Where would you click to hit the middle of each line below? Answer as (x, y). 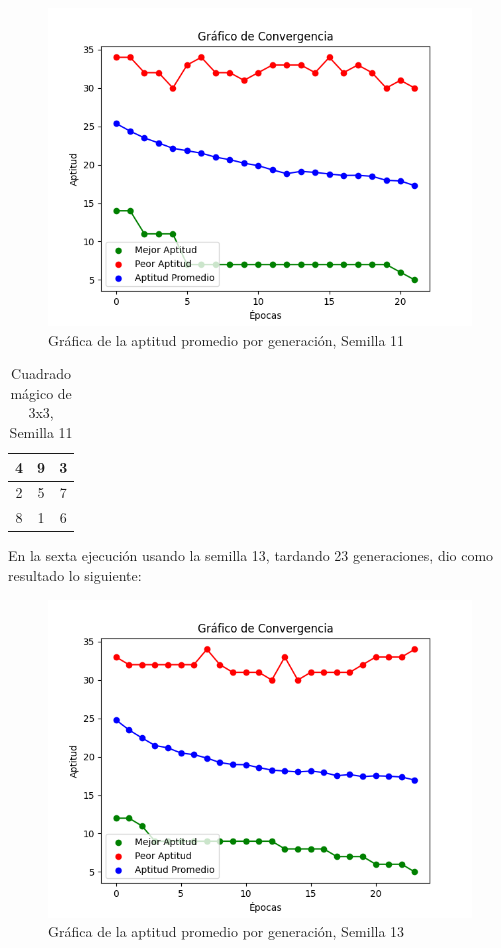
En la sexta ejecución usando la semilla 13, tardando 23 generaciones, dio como (251, 555)
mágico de (41, 392)
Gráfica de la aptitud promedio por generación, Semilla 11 (226, 339)
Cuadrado (41, 373)
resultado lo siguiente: (75, 574)
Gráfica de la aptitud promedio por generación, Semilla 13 (226, 931)
